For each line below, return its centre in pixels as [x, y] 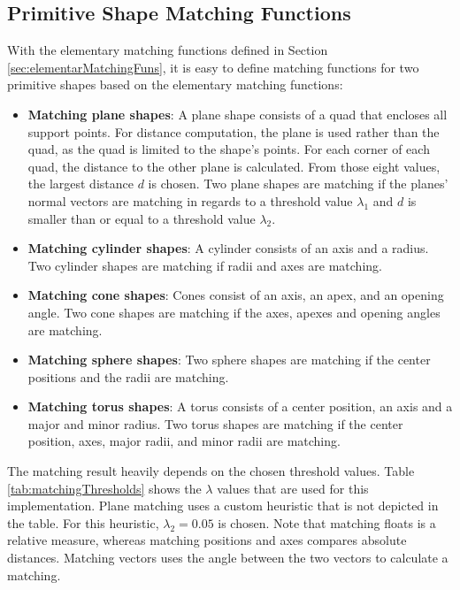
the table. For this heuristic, [83, 522]
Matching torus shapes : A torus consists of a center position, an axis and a [240, 406]
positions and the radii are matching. [128, 376]
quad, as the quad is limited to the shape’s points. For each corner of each [229, 149]
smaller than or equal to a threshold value [142, 218]
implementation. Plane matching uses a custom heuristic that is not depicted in [223, 506]
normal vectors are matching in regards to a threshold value [190, 200]
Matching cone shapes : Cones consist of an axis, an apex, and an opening [236, 295]
